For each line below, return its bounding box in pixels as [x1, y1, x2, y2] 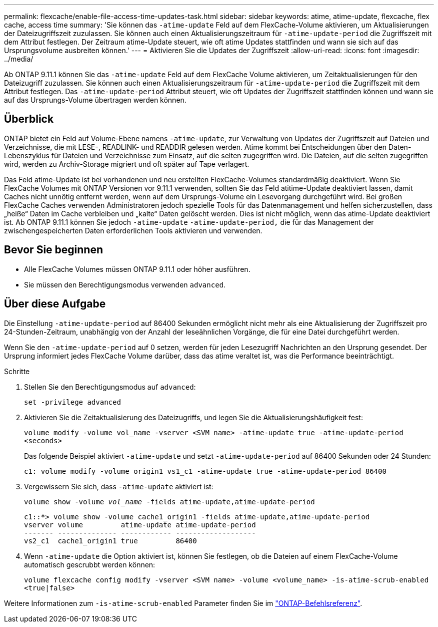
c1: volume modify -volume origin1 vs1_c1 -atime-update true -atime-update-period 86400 [24, 467, 386, 475]
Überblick [4, 113, 54, 126]
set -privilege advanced [24, 398, 121, 406]
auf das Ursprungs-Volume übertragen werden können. [4, 96, 186, 104]
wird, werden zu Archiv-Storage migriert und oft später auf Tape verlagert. [4, 159, 249, 168]
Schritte [4, 367, 30, 376]
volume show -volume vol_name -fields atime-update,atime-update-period [24, 497, 315, 506]
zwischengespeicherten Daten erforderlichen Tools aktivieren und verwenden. [4, 226, 262, 235]
